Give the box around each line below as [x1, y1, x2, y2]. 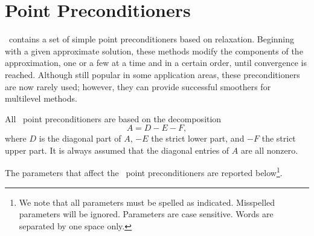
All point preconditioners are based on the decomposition [5, 112, 222, 125]
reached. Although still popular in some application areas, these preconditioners [5, 68, 300, 80]
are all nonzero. [240, 143, 298, 156]
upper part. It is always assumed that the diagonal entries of [5, 143, 229, 156]
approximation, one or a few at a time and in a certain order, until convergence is [5, 56, 307, 69]
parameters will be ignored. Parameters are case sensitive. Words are [19, 208, 274, 220]
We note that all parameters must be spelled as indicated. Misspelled [19, 195, 275, 208]
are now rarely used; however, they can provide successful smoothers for [5, 80, 271, 93]
